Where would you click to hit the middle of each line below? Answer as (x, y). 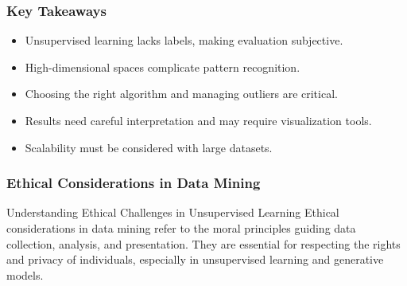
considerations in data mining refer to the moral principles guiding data (181, 228)
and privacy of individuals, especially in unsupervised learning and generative (195, 259)
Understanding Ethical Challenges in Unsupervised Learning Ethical (173, 212)
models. (25, 274)
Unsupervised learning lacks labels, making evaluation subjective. (184, 40)
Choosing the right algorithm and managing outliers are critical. (181, 94)
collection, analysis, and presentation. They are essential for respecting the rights (203, 243)
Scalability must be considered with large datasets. (149, 147)
